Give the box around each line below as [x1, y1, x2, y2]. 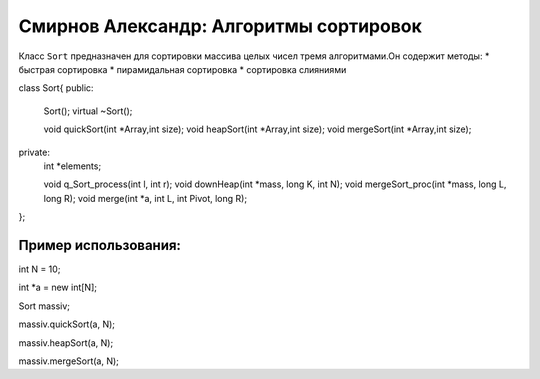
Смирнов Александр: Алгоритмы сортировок [18, 15, 422, 37]
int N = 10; [18, 263, 61, 275]
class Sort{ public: [18, 82, 94, 94]
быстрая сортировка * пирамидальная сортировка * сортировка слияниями [18, 63, 347, 75]
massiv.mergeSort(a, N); [18, 355, 120, 367]
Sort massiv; [18, 300, 70, 312]
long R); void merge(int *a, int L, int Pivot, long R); [43, 192, 248, 204]
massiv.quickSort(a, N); [18, 318, 115, 330]
